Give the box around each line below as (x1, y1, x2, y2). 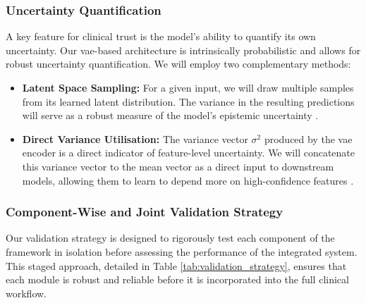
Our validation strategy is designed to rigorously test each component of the (6, 230, 335, 245)
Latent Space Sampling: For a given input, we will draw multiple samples (22, 80, 354, 94)
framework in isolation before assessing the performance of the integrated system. (6, 244, 358, 259)
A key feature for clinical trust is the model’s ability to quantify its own (6, 29, 316, 44)
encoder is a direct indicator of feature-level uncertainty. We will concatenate (22, 145, 355, 160)
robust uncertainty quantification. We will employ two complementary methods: (6, 56, 351, 71)
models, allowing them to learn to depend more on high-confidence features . (22, 173, 354, 187)
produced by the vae (264, 131, 353, 146)
